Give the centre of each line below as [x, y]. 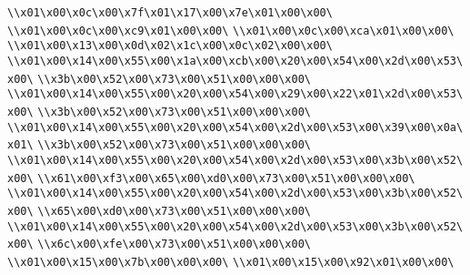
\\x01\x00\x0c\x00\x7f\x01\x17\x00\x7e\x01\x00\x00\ [170, 13]
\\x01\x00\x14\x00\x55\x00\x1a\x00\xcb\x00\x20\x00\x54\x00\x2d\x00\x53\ [235, 61]
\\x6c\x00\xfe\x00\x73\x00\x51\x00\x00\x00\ [174, 244]
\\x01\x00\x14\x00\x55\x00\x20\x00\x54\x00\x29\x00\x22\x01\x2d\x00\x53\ [235, 94]
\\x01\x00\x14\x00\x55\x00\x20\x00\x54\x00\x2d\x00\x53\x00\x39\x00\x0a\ [235, 127]
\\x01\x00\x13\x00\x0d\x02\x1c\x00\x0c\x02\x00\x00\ [170, 46]
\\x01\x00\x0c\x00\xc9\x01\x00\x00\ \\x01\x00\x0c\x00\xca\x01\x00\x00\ [231, 31]
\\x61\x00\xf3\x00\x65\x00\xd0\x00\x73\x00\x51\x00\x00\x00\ [226, 178]
